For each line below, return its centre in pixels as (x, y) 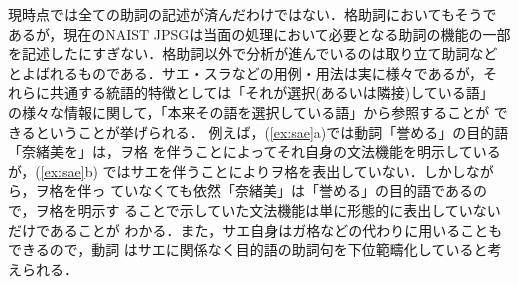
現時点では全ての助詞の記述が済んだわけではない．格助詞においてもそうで (252, 14)
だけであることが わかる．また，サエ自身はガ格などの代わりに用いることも (255, 229)
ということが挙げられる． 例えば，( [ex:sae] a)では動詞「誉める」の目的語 (272, 131)
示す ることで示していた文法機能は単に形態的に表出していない (296, 209)
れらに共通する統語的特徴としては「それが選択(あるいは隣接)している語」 (251, 92)
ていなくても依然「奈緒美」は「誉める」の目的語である (291, 190)
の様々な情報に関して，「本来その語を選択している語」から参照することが (249, 111)
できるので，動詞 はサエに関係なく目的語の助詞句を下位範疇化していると (248, 249)
